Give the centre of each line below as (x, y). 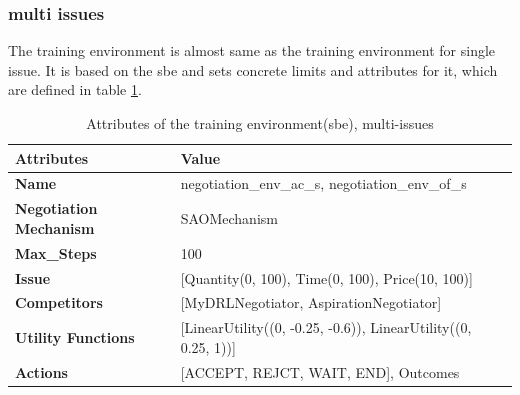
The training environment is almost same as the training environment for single (252, 50)
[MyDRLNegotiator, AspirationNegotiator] (311, 302)
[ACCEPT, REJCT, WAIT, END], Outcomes (320, 371)
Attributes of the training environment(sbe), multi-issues (260, 123)
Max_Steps (56, 252)
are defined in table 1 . (75, 89)
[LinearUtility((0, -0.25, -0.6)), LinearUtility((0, (326, 327)
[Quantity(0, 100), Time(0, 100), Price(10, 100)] (326, 277)
